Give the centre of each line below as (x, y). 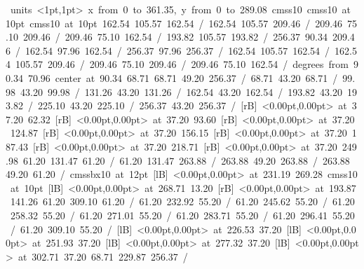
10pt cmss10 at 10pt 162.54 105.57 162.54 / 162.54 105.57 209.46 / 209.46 (174, 23)
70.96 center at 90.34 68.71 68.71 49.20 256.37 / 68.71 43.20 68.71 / (183, 77)
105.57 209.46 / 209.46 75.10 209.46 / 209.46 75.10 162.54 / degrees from (182, 64)
